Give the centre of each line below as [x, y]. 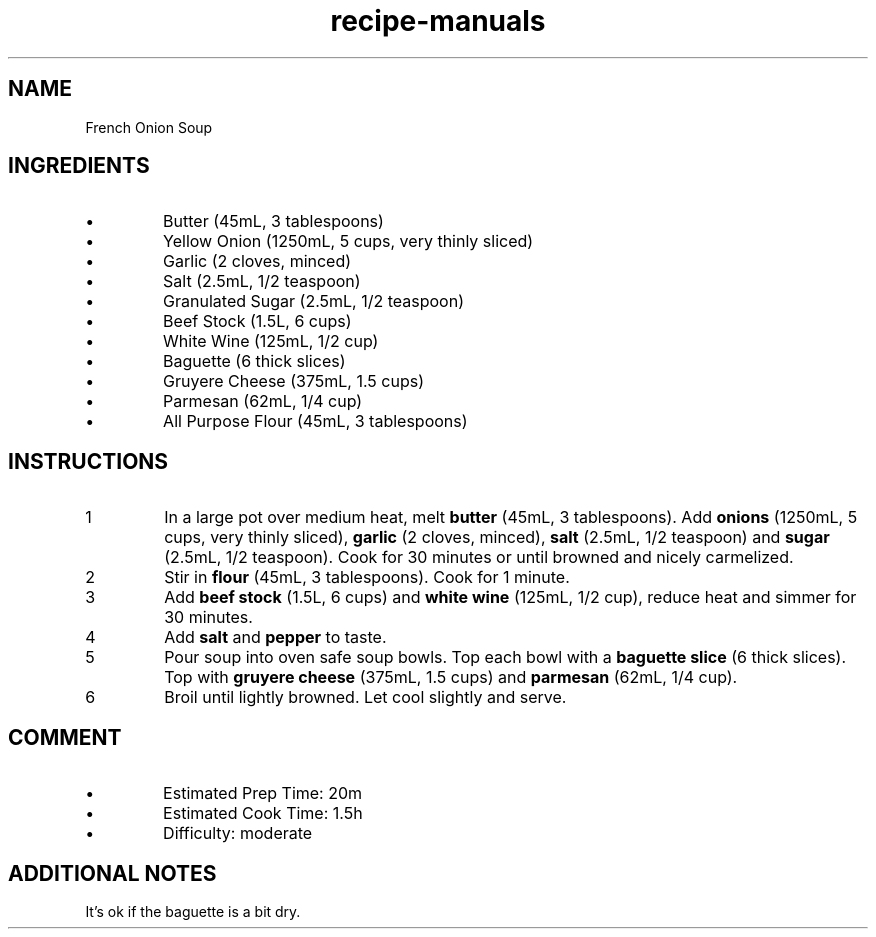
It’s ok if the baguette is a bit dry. [193, 911]
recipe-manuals [438, 21]
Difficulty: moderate [238, 833]
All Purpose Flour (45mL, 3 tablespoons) [315, 421]
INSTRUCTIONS [88, 461]
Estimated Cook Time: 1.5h [263, 813]
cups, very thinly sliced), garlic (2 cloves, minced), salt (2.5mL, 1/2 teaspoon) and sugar [497, 537]
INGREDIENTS [79, 166]
